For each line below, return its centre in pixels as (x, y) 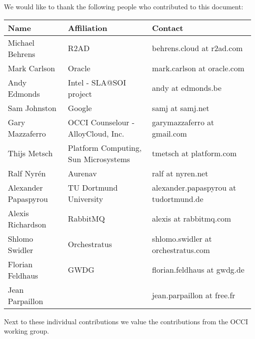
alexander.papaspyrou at (194, 187)
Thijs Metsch (30, 153)
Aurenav (82, 173)
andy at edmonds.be (187, 88)
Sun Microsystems (99, 159)
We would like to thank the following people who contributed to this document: (124, 6)
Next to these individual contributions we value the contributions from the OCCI (126, 321)
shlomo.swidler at (182, 238)
